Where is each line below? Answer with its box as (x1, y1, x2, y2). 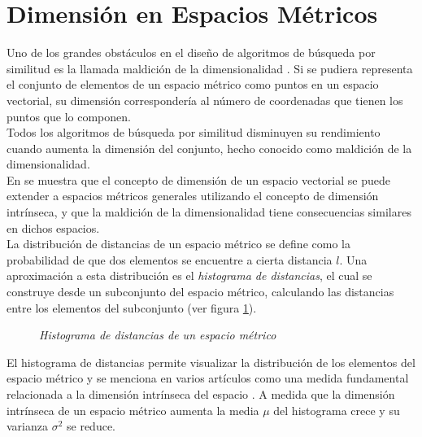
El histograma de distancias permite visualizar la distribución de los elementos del (7, 353, 415, 370)
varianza (7, 417, 48, 435)
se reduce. (67, 417, 115, 435)
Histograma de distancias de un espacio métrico (39, 326, 276, 343)
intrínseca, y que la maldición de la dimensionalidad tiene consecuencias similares (7, 203, 411, 221)
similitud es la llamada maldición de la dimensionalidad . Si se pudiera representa (7, 59, 413, 76)
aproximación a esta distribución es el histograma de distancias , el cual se (7, 267, 372, 284)
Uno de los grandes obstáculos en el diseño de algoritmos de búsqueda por (7, 44, 376, 61)
